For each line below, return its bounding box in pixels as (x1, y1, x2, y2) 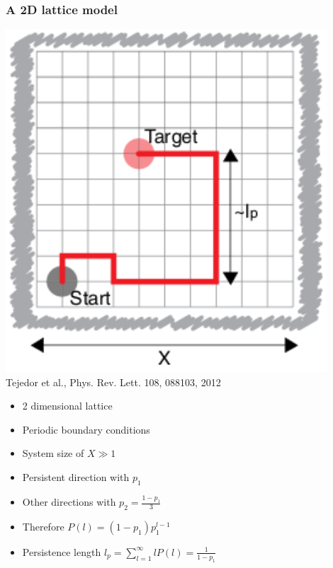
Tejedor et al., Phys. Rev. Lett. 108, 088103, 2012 (6, 374, 221, 389)
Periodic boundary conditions (22, 422, 150, 436)
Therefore (22, 518, 64, 533)
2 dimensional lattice (22, 398, 113, 413)
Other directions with (22, 494, 116, 509)
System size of (22, 446, 84, 460)
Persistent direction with (22, 469, 130, 484)
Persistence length (22, 544, 101, 559)
